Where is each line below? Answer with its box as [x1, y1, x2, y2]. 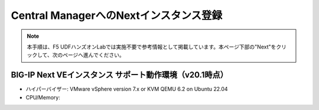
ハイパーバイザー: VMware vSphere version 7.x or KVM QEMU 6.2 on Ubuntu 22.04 [25, 86, 228, 93]
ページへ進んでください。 [62, 51, 125, 59]
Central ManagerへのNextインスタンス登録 [11, 9, 223, 22]
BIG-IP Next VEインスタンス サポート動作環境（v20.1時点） [11, 70, 229, 80]
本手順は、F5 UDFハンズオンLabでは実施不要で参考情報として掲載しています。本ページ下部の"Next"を [27, 43, 276, 50]
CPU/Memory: [25, 93, 60, 101]
